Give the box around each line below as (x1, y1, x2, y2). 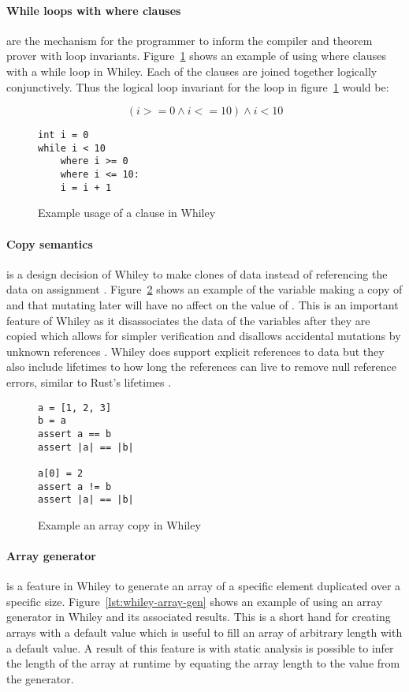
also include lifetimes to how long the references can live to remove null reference (6, 358, 397, 375)
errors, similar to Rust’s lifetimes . (6, 374, 172, 390)
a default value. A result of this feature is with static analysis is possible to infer (6, 639, 394, 656)
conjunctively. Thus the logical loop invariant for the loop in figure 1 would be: (6, 78, 389, 95)
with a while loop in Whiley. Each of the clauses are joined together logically (6, 62, 377, 79)
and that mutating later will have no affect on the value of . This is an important (6, 297, 399, 313)
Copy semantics (6, 235, 93, 252)
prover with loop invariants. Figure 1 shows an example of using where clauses (6, 47, 386, 64)
